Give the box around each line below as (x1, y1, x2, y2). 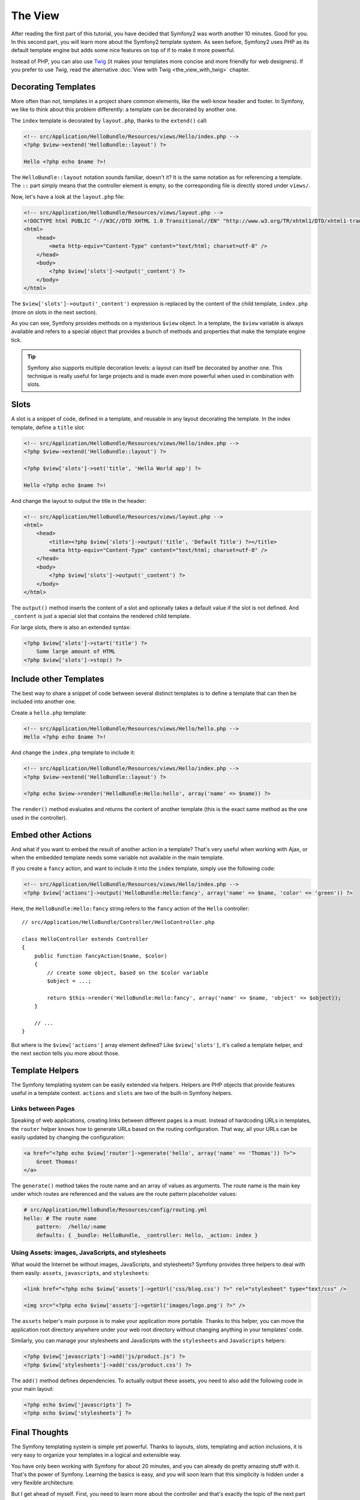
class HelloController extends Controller (22, 935, 149, 942)
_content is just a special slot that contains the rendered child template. (11, 613, 191, 620)
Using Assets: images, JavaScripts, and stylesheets (11, 1248, 166, 1256)
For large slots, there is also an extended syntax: (11, 623, 131, 631)
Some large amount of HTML (36, 648, 116, 655)
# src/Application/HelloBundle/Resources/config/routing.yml (23, 1207, 208, 1213)
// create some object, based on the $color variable (47, 969, 209, 976)
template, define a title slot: (11, 424, 85, 431)
